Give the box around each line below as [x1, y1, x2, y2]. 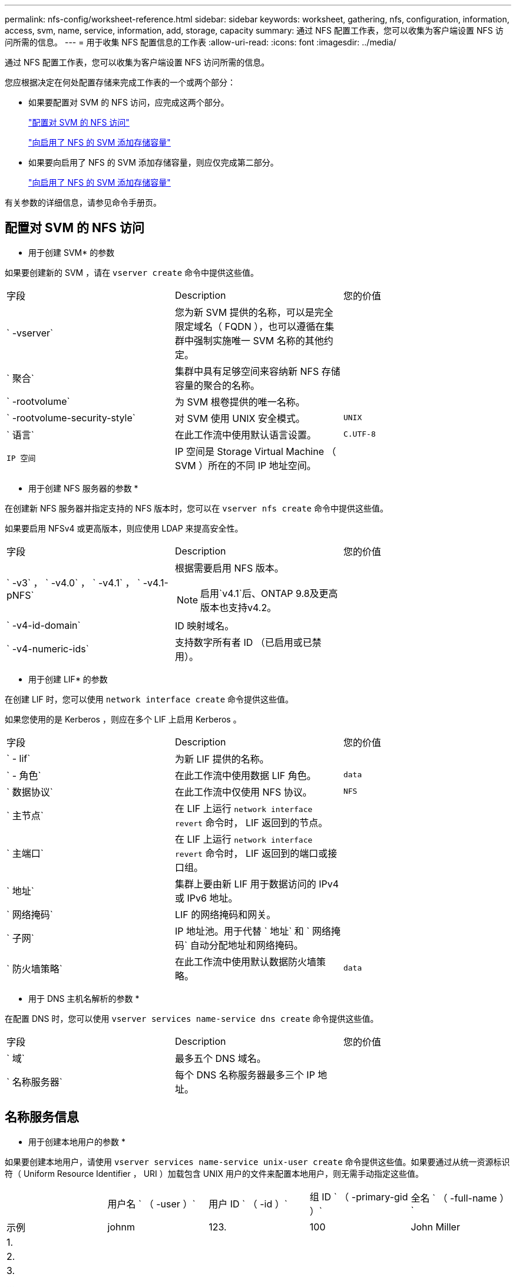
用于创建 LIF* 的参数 [28, 674, 108, 684]
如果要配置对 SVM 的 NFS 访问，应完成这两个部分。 [28, 97, 229, 107]
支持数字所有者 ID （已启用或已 [174, 636, 312, 648]
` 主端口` [6, 847, 44, 859]
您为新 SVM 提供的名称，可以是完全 [174, 306, 333, 318]
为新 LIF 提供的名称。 [174, 753, 269, 765]
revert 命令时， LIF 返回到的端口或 [174, 847, 328, 859]
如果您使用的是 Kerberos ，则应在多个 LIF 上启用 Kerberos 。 [5, 714, 242, 724]
